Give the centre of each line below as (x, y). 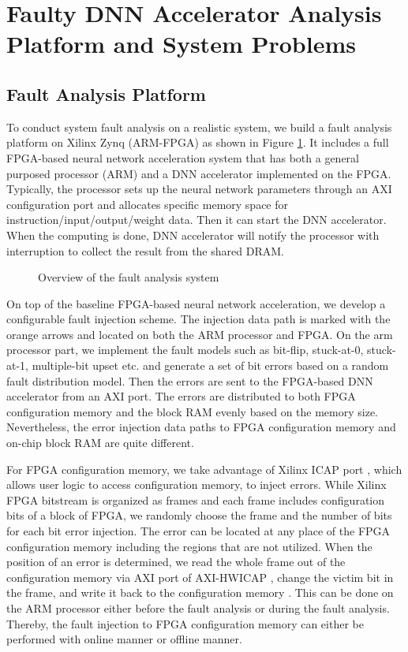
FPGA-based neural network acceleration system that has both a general (183, 157)
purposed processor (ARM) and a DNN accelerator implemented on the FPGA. (199, 173)
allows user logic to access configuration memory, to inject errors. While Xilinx (197, 484)
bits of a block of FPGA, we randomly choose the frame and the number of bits (199, 515)
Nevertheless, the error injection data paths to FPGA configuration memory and (201, 427)
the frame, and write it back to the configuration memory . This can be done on (200, 592)
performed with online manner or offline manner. (124, 639)
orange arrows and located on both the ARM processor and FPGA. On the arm (200, 334)
